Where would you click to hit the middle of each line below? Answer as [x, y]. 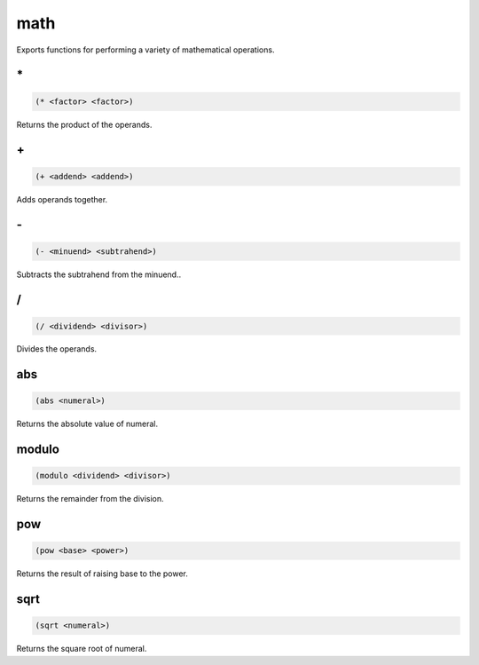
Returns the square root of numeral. [82, 649]
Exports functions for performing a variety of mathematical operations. [145, 50]
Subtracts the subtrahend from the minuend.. [99, 274]
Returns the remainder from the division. [90, 499]
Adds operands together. [62, 199]
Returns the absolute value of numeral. [87, 424]
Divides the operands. [57, 349]
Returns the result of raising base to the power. [102, 574]
